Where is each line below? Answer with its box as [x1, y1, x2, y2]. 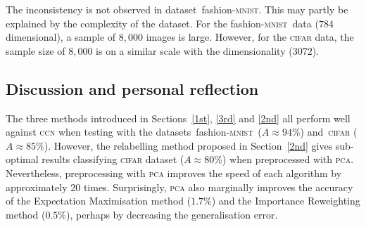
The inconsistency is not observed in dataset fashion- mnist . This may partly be [6, 2, 348, 16]
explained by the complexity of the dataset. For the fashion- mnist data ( [6, 15, 319, 30]
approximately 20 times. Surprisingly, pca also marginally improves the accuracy [6, 179, 353, 194]
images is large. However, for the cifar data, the [146, 30, 354, 44]
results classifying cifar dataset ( [42, 152, 184, 167]
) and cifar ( [300, 124, 358, 139]
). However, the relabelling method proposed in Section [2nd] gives [44, 138, 333, 153]
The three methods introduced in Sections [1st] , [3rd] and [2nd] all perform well [6, 110, 351, 125]
